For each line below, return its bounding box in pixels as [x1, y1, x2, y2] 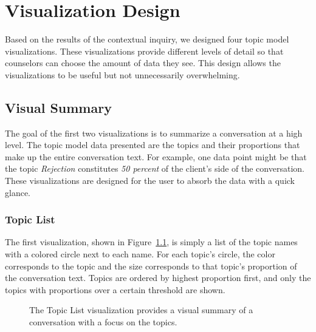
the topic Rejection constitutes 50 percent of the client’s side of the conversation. [5, 162, 304, 175]
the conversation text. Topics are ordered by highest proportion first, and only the [5, 271, 311, 284]
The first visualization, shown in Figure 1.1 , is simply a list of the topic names [5, 235, 298, 248]
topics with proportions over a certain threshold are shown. [5, 283, 225, 296]
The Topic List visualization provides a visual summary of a [29, 303, 253, 316]
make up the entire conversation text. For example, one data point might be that [5, 150, 307, 163]
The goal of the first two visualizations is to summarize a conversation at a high [5, 126, 303, 139]
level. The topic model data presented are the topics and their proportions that [5, 138, 300, 151]
